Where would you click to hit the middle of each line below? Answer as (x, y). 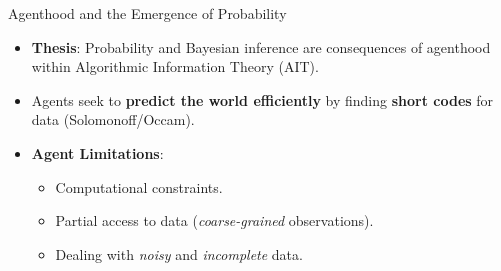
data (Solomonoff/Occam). (113, 119)
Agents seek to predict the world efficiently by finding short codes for (262, 99)
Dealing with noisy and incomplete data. (179, 253)
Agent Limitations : (97, 152)
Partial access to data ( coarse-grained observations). (214, 220)
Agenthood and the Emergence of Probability (147, 13)
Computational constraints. (139, 186)
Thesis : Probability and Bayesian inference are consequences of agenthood (261, 46)
